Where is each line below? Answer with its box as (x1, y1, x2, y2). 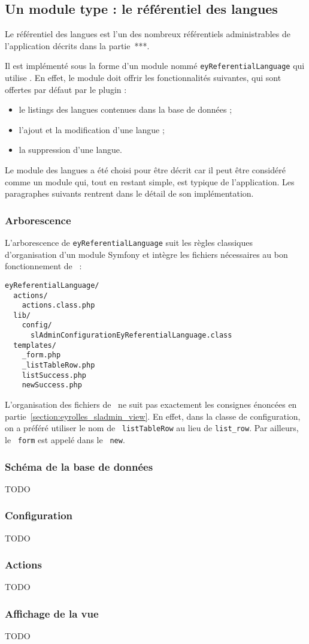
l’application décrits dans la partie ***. (5, 39, 150, 52)
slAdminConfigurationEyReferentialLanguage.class (30, 331, 232, 340)
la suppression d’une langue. (19, 143, 122, 156)
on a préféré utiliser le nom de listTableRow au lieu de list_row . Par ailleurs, (5, 422, 299, 434)
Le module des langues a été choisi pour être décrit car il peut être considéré (5, 164, 286, 176)
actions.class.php (22, 301, 95, 310)
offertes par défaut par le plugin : (5, 83, 127, 95)
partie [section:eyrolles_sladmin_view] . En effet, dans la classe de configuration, (5, 410, 301, 422)
